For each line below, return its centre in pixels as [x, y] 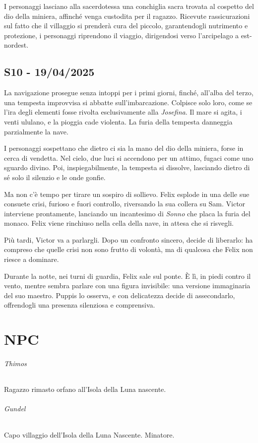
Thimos [15, 363]
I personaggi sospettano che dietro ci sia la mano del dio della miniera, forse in [124, 148]
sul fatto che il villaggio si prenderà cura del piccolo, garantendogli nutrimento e [126, 26]
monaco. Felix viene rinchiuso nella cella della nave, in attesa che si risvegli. [119, 223]
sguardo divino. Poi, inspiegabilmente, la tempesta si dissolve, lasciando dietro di [127, 167]
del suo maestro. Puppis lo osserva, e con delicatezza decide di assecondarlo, [120, 295]
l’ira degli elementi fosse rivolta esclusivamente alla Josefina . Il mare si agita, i [123, 112]
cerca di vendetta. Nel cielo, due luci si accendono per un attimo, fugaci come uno [129, 158]
